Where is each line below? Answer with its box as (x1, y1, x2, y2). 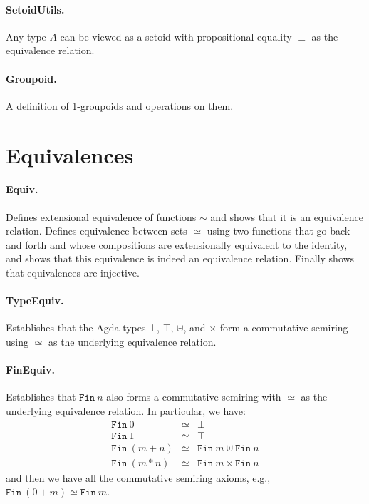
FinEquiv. (6, 362, 56, 377)
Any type (6, 29, 46, 43)
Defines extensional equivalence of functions (6, 209, 197, 224)
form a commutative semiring (219, 320, 348, 335)
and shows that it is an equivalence (210, 209, 363, 224)
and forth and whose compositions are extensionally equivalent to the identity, (6, 237, 348, 252)
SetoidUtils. (6, 1, 65, 16)
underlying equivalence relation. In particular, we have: (6, 403, 246, 418)
